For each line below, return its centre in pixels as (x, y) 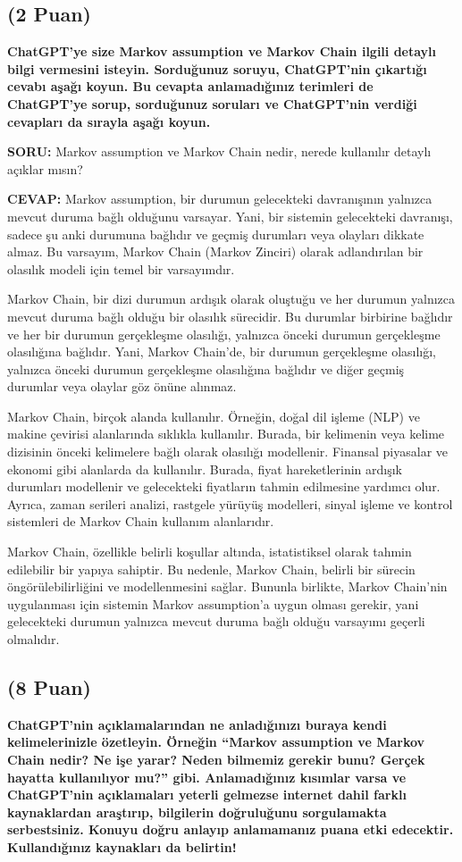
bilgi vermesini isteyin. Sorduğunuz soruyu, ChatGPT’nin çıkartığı (217, 68)
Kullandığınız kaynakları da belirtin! (122, 846)
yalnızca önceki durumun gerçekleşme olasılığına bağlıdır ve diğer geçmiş (206, 368)
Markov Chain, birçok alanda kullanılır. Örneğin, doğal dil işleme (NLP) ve (214, 416)
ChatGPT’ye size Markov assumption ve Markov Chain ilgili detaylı (222, 51)
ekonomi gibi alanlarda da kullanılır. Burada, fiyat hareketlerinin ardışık (205, 469)
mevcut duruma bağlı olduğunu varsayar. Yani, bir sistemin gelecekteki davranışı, (230, 216)
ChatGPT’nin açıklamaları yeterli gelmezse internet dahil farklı (207, 795)
